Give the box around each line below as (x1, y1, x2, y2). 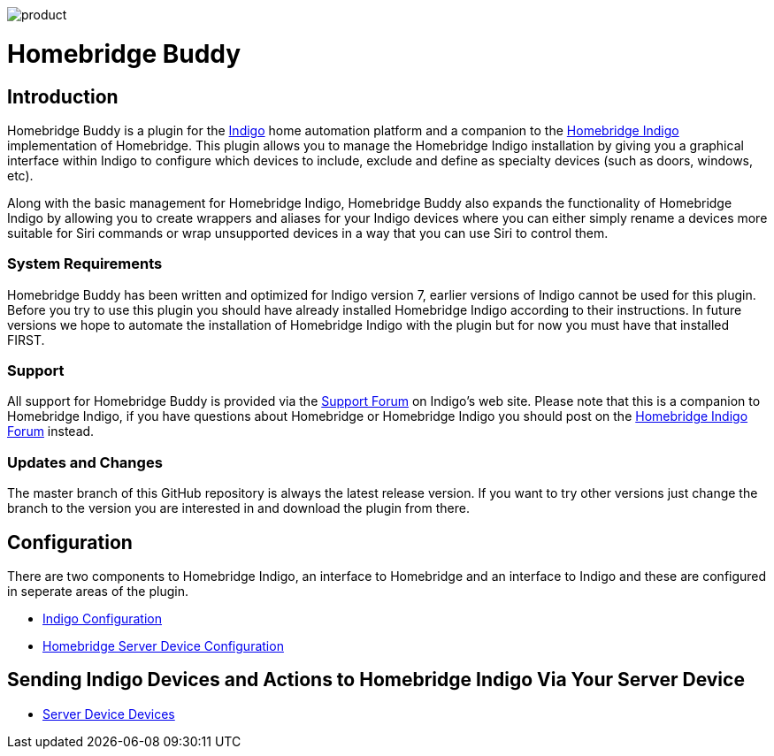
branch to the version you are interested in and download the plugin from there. (7, 500, 470, 516)
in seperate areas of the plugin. (7, 584, 188, 599)
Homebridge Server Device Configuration (42, 638, 284, 654)
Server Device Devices (42, 706, 175, 722)
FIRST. (7, 332, 45, 347)
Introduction (7, 85, 119, 108)
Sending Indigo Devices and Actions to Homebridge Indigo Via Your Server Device (7, 668, 745, 691)
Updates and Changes (7, 453, 163, 471)
